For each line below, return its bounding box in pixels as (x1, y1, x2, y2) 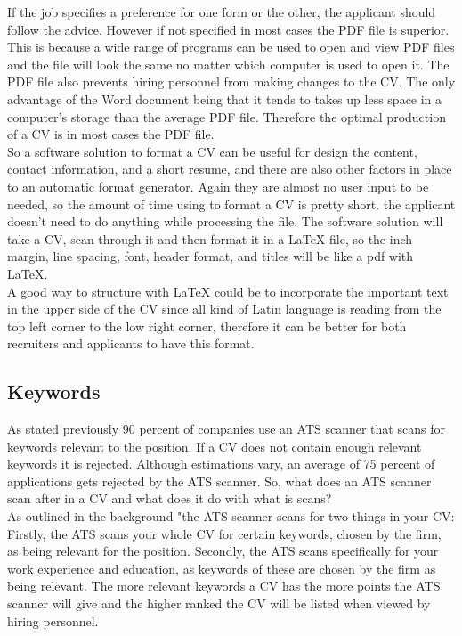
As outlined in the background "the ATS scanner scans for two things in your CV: (7, 507, 455, 526)
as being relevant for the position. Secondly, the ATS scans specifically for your (7, 542, 439, 560)
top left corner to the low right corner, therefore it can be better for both (7, 316, 407, 335)
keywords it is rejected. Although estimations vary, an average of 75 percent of (7, 454, 435, 473)
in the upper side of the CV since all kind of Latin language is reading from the (7, 299, 442, 318)
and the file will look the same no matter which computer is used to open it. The (7, 54, 450, 73)
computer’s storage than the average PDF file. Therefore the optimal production (7, 107, 446, 126)
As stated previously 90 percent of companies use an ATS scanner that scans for (7, 420, 445, 438)
